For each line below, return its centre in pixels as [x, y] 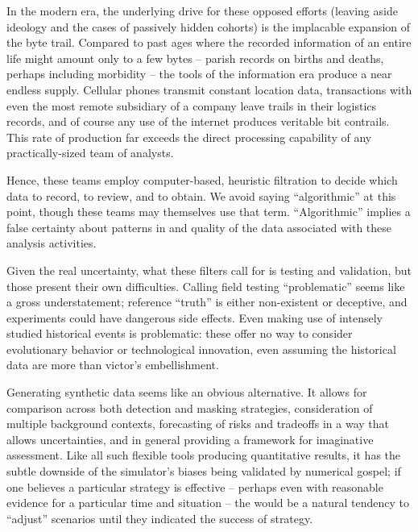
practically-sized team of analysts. [90, 153]
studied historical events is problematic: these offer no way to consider [180, 333]
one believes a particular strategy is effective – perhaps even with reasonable [195, 486]
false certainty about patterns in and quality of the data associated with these [199, 227]
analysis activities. [52, 243]
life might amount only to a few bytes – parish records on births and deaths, [195, 58]
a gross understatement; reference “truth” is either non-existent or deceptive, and [207, 302]
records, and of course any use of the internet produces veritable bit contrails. [198, 121]
